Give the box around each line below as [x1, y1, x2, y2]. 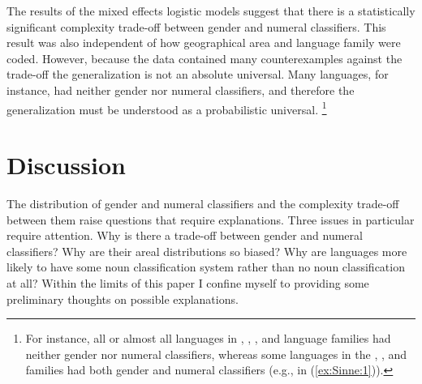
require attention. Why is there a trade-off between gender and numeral [6, 227, 363, 244]
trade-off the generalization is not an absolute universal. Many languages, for [6, 66, 389, 83]
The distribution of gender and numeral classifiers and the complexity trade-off [6, 194, 399, 211]
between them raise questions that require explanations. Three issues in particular [6, 211, 415, 228]
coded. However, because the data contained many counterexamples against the [6, 49, 403, 66]
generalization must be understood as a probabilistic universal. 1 [6, 98, 327, 117]
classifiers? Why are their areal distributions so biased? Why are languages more [6, 242, 407, 259]
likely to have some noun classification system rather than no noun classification [6, 258, 405, 275]
